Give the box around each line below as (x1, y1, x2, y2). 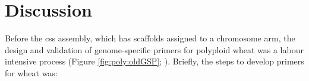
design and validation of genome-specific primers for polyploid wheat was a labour (5, 43, 304, 56)
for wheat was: (5, 66, 58, 79)
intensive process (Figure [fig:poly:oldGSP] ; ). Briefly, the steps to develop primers (5, 55, 304, 67)
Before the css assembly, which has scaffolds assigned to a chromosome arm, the (5, 32, 295, 44)
